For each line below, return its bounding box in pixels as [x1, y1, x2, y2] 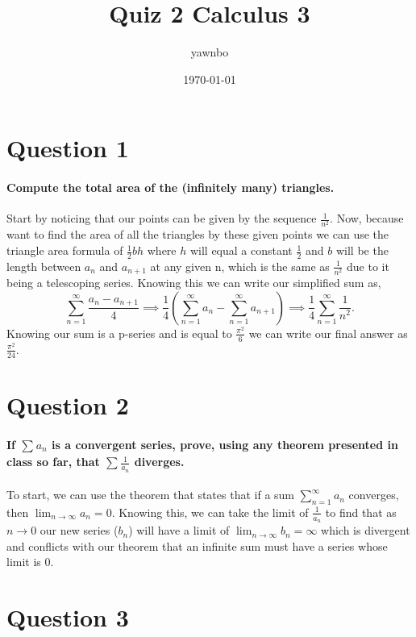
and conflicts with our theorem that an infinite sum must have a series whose [6, 537, 388, 554]
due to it [347, 257, 389, 274]
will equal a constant [189, 242, 293, 259]
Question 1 [6, 131, 129, 164]
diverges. [134, 453, 185, 470]
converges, [348, 486, 399, 503]
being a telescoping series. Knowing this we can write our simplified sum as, [6, 274, 381, 291]
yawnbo [190, 44, 229, 60]
